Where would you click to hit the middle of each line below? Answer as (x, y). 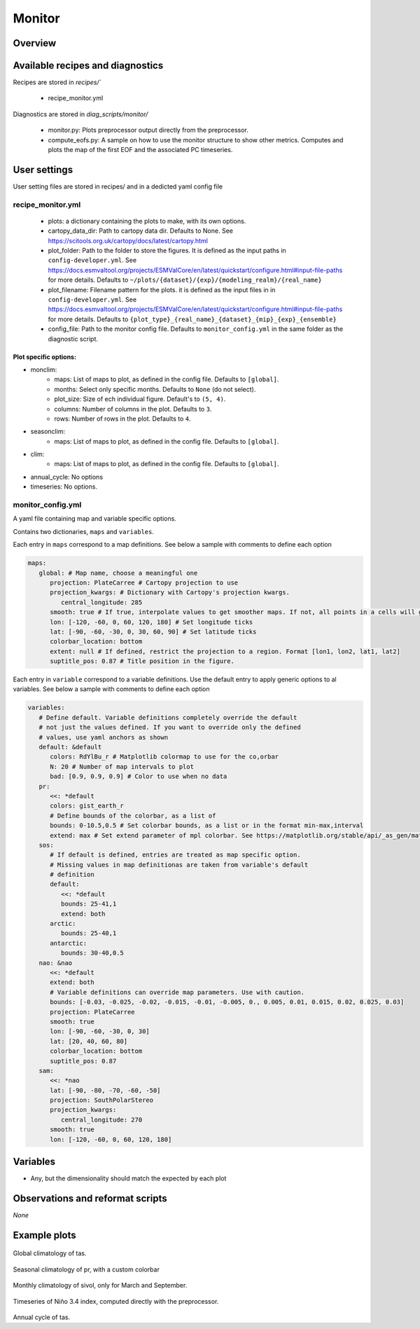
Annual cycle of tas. (41, 1317)
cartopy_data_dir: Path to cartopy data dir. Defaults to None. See (141, 231)
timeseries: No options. (64, 486)
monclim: (44, 369)
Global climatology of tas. (50, 1253)
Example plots (44, 1235)
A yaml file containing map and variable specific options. (94, 519)
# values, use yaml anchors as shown (103, 737)
